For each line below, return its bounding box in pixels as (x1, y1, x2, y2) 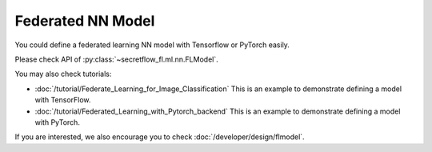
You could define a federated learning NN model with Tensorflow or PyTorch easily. (14, 40, 290, 50)
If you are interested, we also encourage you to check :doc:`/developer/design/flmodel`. (14, 132, 305, 142)
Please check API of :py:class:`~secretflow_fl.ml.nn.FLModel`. (14, 54, 219, 64)
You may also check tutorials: (14, 69, 112, 79)
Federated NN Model (14, 12, 155, 30)
